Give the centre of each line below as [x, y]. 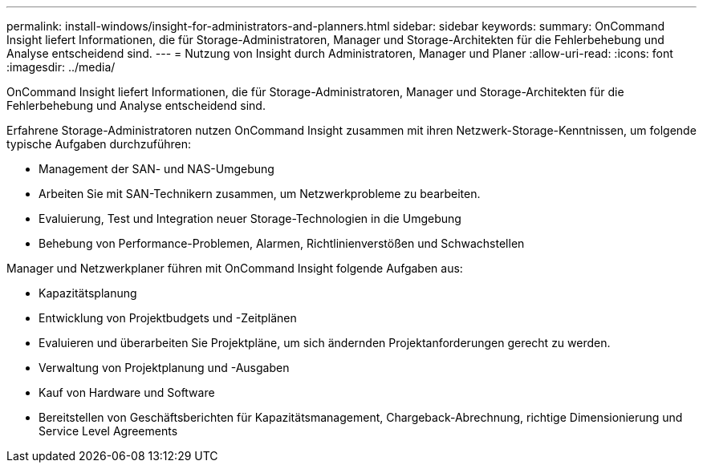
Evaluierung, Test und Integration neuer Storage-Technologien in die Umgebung [250, 218]
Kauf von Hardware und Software [127, 392]
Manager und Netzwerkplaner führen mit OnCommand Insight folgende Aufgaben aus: [235, 268]
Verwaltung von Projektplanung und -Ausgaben [164, 368]
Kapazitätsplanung [88, 293]
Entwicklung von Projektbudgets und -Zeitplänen [168, 318]
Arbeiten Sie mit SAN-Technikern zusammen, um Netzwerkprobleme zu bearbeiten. [260, 194]
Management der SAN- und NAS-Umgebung [156, 169]
